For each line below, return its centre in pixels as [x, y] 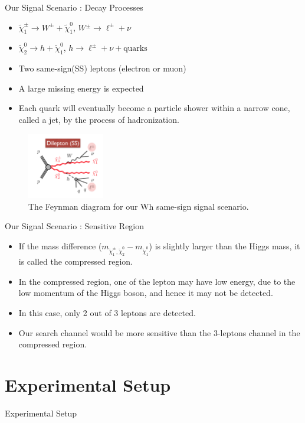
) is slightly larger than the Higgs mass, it [224, 245]
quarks [135, 49]
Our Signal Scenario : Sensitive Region [75, 226]
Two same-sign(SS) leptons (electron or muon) [102, 68]
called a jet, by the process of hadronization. [99, 119]
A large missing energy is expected [81, 88]
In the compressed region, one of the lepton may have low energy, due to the [157, 281]
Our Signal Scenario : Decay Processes [74, 7]
